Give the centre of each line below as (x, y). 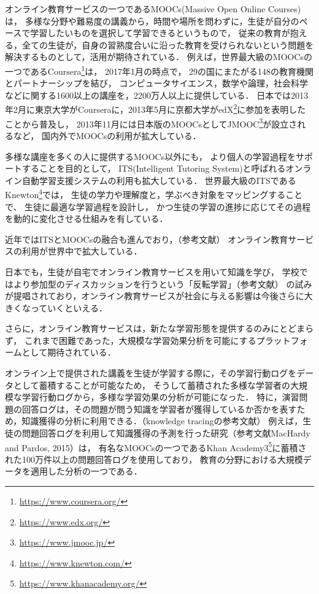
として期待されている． (69, 352)
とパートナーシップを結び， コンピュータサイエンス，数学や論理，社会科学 (156, 83)
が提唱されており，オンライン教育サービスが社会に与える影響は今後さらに (155, 296)
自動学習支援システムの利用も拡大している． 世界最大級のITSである (159, 180)
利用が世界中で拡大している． (82, 251)
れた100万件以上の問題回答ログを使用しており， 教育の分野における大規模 (154, 459)
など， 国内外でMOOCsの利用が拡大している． (107, 135)
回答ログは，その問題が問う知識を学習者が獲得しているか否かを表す (159, 409)
